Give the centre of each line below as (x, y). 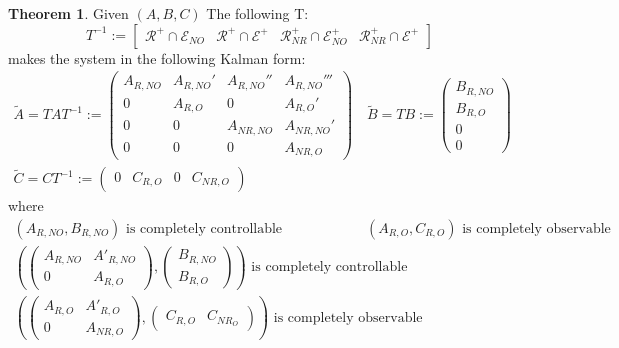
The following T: (257, 13)
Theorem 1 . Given (68, 13)
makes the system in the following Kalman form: (157, 57)
